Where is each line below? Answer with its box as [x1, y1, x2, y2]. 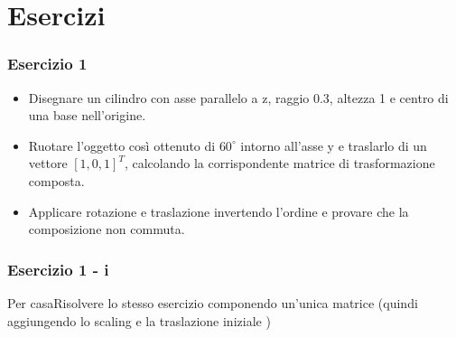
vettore [28, 154, 68, 173]
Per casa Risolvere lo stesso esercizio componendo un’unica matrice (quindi [7, 293, 418, 312]
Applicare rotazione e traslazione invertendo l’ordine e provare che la [28, 201, 409, 220]
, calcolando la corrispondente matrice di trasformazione [124, 154, 435, 173]
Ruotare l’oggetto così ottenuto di [28, 136, 216, 154]
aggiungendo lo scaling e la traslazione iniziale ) [7, 311, 271, 330]
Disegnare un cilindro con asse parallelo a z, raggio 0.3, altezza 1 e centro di [28, 88, 449, 107]
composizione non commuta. [28, 220, 185, 239]
